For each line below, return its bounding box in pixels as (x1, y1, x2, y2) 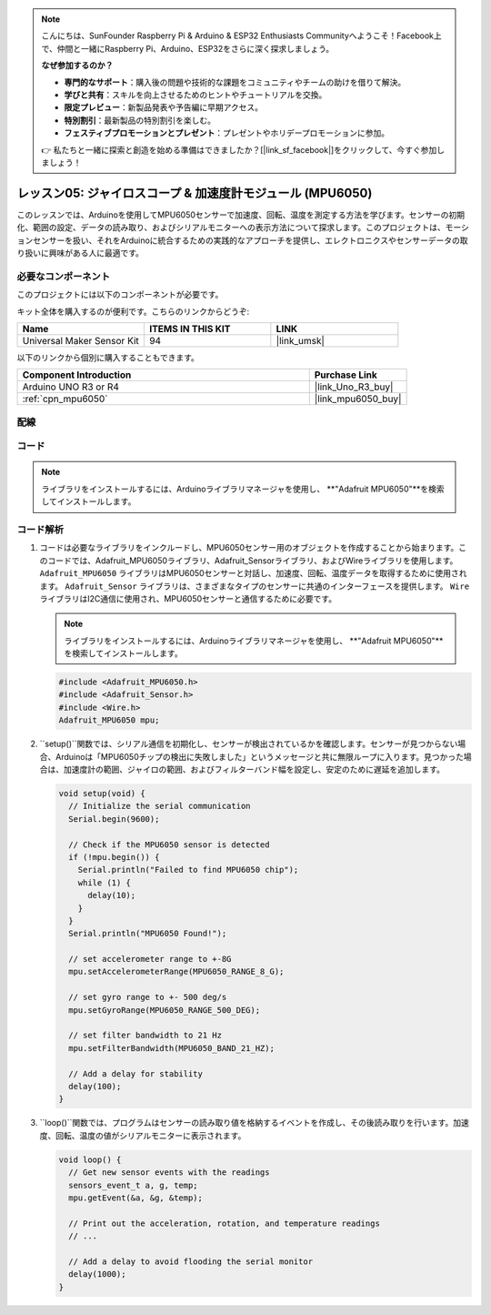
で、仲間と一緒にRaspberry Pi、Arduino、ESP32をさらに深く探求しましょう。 (41, 43, 335, 54)
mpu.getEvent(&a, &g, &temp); (68, 1192, 204, 1203)
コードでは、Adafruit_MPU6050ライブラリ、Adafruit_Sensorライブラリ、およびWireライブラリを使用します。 (46, 555, 458, 566)
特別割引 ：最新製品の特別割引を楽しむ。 (64, 115, 215, 126)
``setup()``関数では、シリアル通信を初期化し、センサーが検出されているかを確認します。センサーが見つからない (39, 738, 458, 750)
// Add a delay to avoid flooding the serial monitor (68, 1256, 314, 1267)
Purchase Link (314, 369, 377, 381)
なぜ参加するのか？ (41, 60, 114, 71)
